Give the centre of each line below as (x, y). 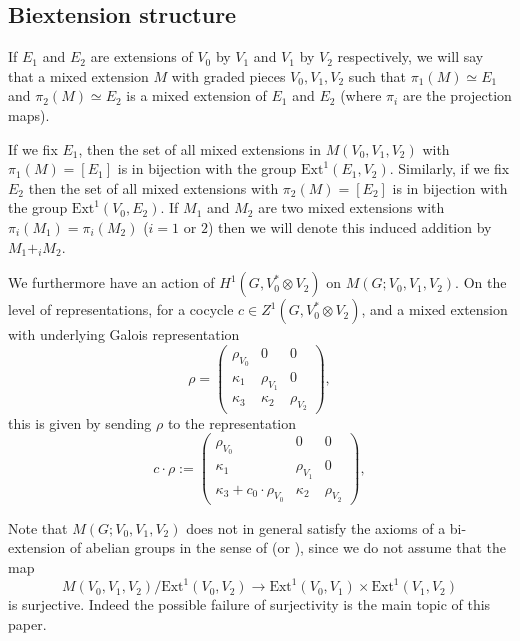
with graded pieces (228, 75)
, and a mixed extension (434, 309)
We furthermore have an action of (111, 282)
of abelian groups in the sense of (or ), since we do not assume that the (287, 547)
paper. (27, 623)
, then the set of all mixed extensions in (199, 148)
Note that (38, 527)
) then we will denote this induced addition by (349, 226)
